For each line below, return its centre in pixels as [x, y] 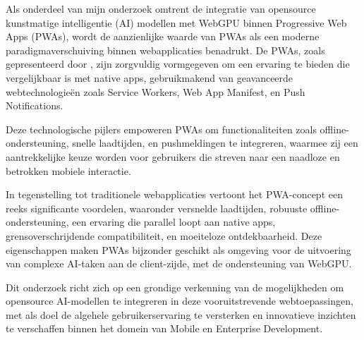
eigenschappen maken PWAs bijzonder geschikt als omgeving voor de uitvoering [178, 249]
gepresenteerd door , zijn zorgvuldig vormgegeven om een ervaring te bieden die [178, 64]
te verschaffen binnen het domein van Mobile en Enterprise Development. [164, 328]
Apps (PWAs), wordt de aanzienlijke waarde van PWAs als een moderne [163, 36]
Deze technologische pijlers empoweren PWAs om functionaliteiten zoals [161, 129]
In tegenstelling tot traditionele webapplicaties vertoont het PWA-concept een [174, 194]
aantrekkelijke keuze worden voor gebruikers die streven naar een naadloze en [173, 156]
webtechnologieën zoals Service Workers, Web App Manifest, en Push [156, 91]
